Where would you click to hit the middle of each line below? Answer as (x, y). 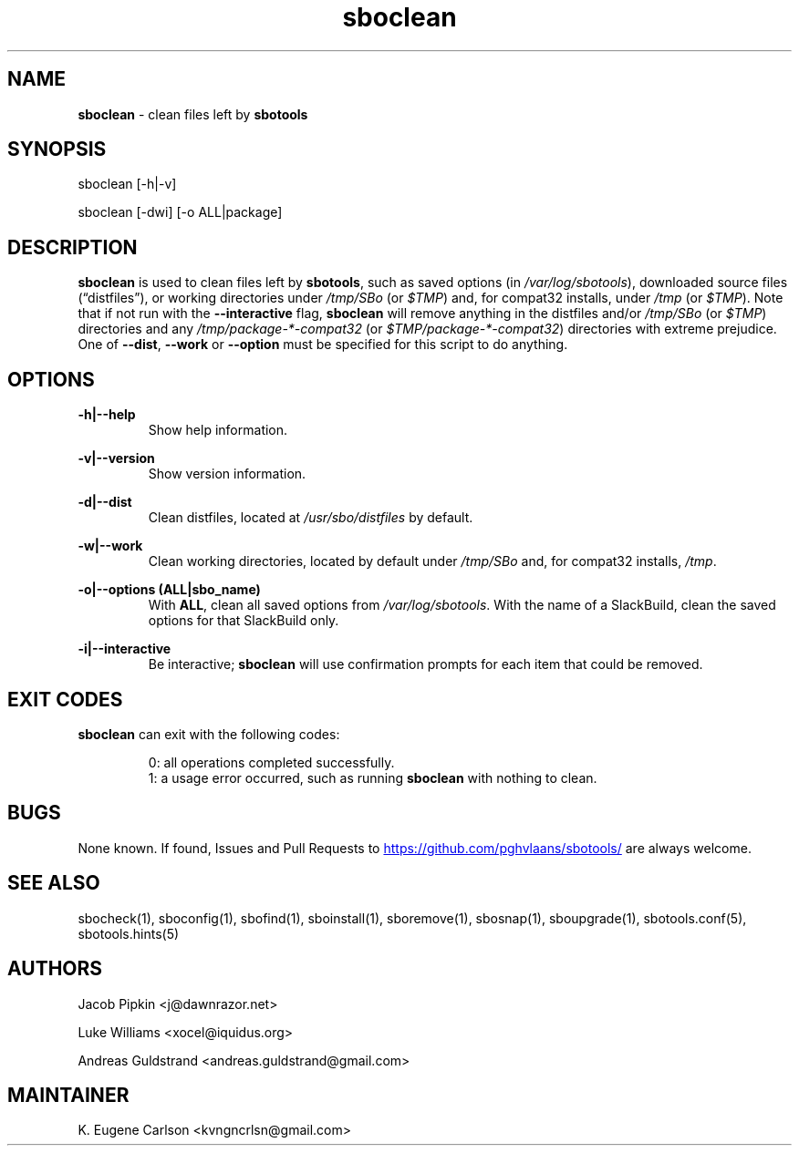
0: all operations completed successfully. (271, 762)
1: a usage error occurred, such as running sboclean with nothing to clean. (373, 777)
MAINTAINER (68, 1095)
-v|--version (116, 458)
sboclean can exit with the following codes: (209, 734)
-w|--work (110, 546)
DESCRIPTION (73, 247)
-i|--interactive (125, 649)
